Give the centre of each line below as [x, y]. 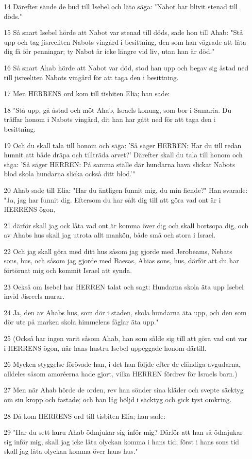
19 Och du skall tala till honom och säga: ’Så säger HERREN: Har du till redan [123, 145]
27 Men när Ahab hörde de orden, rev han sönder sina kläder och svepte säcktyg [124, 390]
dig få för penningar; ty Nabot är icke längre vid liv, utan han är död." [109, 51]
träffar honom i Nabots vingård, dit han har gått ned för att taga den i [110, 119]
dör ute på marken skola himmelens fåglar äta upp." [81, 322]
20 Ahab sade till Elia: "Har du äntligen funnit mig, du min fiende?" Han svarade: [126, 190]
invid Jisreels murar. [34, 296]
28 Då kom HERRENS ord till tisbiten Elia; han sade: [85, 416]
